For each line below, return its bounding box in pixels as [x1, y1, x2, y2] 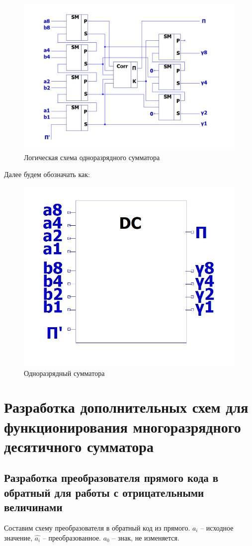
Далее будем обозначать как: [4, 169, 90, 179]
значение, [4, 532, 33, 543]
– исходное [200, 522, 234, 533]
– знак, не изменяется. [112, 532, 179, 543]
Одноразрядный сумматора [24, 367, 105, 378]
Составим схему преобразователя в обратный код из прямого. [4, 522, 190, 533]
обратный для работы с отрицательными [4, 484, 204, 500]
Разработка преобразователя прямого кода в [4, 470, 219, 485]
